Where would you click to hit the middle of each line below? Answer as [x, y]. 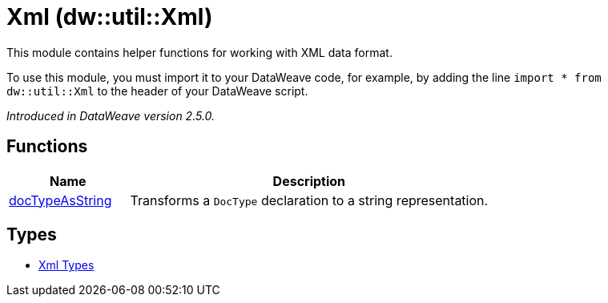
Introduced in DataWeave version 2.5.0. [111, 115]
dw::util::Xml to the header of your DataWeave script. [157, 91]
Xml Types [66, 265]
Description [309, 181]
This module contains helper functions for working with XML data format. [199, 52]
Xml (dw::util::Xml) [110, 17]
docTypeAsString [60, 200]
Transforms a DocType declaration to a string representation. [309, 200]
